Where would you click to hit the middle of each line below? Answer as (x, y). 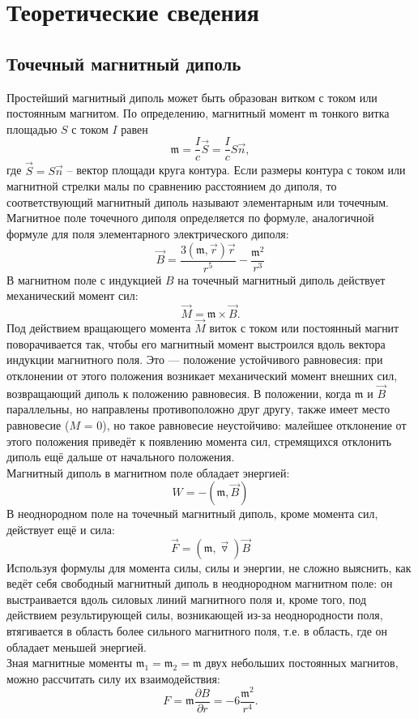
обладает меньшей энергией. (77, 646)
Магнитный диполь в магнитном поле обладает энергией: (148, 472)
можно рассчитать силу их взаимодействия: (113, 678)
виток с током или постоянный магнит (304, 328)
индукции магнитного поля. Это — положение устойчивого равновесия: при (195, 359)
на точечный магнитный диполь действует (282, 279)
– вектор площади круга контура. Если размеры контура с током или (236, 170)
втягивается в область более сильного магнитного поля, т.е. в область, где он (197, 631)
